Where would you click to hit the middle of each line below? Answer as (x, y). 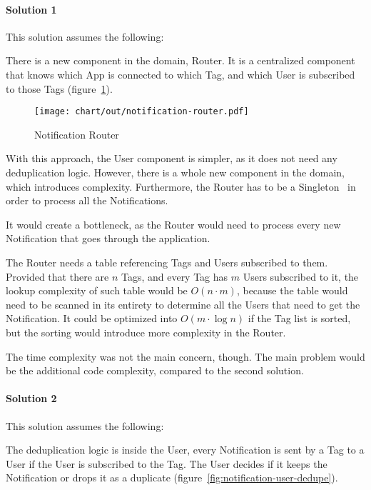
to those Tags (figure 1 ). (59, 88)
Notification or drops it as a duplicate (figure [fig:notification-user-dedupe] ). (172, 477)
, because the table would (292, 290)
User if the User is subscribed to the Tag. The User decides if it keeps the (167, 463)
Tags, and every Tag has (174, 276)
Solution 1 (31, 9)
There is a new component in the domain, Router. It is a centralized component (181, 60)
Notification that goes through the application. (108, 238)
